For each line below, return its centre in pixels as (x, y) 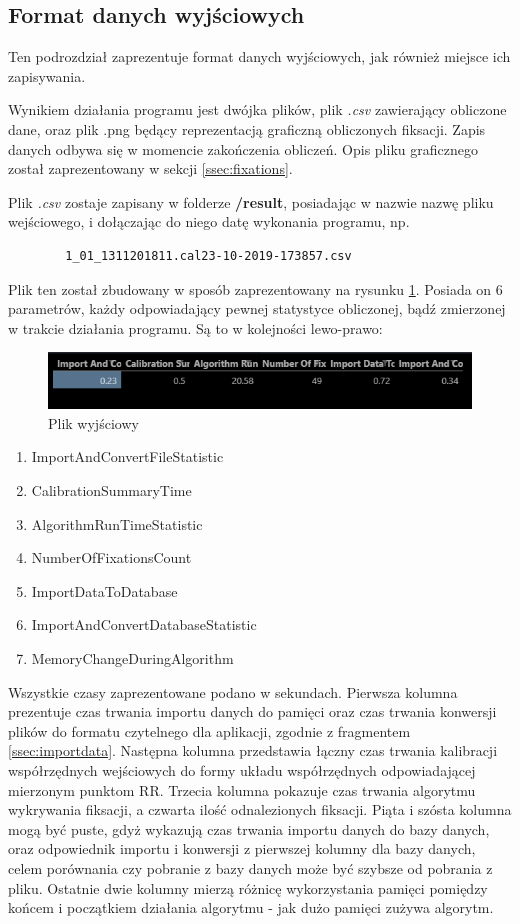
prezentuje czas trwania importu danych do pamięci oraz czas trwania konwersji (252, 711)
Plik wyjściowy (93, 422)
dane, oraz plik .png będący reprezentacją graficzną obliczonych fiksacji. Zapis (247, 128)
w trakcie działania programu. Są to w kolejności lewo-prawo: (195, 327)
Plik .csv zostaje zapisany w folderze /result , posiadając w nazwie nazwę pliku (251, 201)
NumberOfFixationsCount (111, 557)
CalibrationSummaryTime (111, 490)
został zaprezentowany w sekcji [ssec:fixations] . (150, 168)
